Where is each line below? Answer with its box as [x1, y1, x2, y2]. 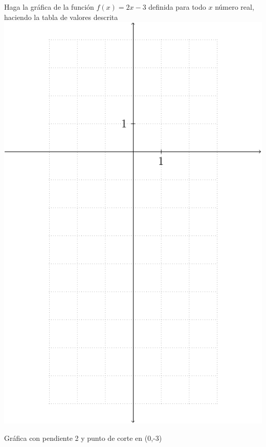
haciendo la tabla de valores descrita [4, 11, 118, 22]
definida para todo [148, 2, 206, 12]
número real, [215, 2, 254, 12]
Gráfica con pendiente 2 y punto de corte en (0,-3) [4, 432, 162, 443]
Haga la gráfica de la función [4, 2, 94, 12]
